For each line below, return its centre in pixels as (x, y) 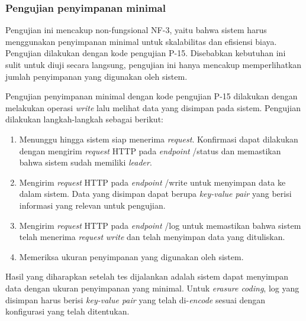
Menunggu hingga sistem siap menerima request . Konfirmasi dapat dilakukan (159, 139)
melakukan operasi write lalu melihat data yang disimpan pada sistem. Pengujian (153, 107)
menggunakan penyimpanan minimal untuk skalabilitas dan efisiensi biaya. (141, 41)
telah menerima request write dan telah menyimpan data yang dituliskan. (152, 237)
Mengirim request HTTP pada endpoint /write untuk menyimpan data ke (152, 182)
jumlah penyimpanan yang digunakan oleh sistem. (96, 76)
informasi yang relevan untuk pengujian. (92, 205)
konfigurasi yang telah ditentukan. (67, 311)
